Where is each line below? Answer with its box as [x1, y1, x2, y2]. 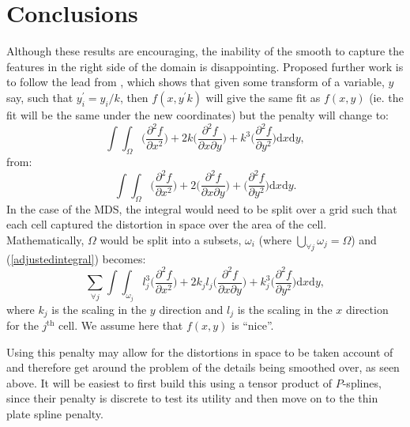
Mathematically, [6, 231, 85, 248]
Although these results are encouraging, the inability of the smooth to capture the [6, 43, 404, 59]
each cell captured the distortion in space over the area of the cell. [6, 216, 327, 232]
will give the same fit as [205, 89, 321, 105]
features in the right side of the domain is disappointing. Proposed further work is [6, 58, 404, 74]
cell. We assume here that [58, 317, 183, 334]
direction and [159, 300, 224, 317]
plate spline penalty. [6, 406, 103, 422]
